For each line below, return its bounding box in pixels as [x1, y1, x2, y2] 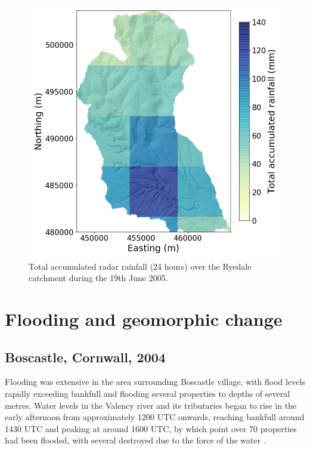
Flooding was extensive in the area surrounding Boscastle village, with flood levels [5, 375, 305, 388]
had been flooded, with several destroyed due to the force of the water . [5, 434, 266, 446]
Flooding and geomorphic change [5, 306, 283, 331]
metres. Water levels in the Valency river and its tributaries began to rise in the [5, 399, 297, 411]
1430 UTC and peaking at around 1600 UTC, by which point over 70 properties [5, 422, 297, 434]
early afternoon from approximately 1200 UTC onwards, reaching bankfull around [5, 411, 305, 423]
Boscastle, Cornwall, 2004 [5, 347, 166, 366]
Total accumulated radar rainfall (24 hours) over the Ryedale [29, 260, 252, 272]
